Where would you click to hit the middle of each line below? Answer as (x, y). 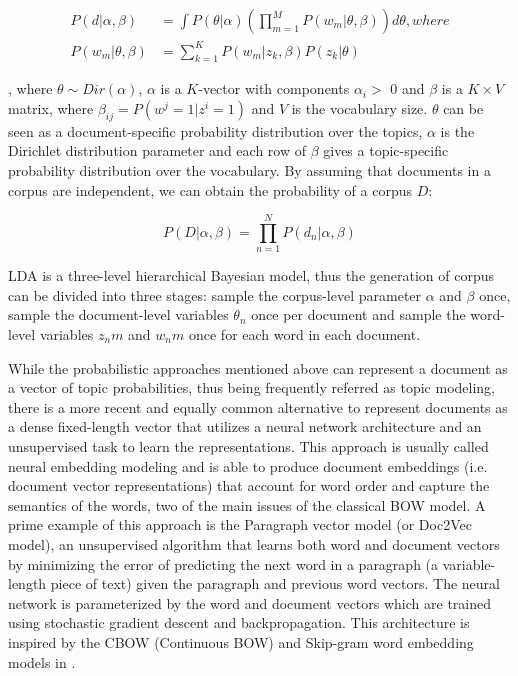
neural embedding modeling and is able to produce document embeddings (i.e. (248, 465)
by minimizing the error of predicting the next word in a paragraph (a (223, 563)
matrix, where (51, 107)
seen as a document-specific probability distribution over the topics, (215, 130)
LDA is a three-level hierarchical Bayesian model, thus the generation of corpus (251, 275)
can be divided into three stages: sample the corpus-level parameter (215, 294)
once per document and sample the (358, 314)
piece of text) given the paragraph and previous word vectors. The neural (275, 583)
